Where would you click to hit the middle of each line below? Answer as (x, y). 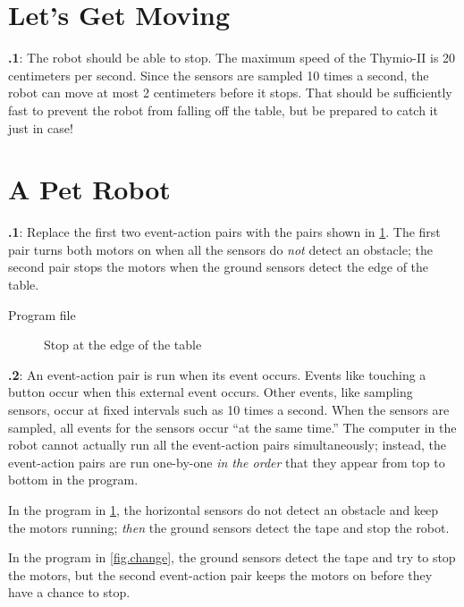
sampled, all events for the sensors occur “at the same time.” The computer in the (232, 427)
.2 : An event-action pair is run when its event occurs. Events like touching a (217, 374)
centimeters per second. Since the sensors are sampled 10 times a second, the (219, 75)
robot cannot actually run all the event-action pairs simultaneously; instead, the (228, 445)
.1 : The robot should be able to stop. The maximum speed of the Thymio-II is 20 (232, 58)
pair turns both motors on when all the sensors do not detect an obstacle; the (220, 249)
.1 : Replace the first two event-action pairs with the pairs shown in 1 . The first (224, 232)
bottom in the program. (73, 480)
